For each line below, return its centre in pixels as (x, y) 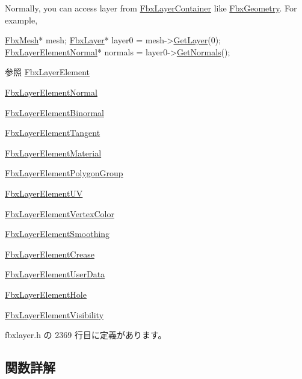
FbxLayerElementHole (46, 294)
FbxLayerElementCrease (50, 254)
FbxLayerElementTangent (53, 133)
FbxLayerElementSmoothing (57, 234)
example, (21, 20)
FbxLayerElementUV (44, 193)
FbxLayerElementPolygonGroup (64, 173)
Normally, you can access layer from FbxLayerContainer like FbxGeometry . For (151, 8)
